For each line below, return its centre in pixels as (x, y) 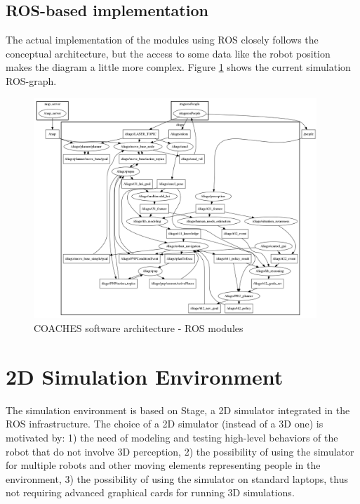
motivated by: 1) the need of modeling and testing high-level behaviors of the (172, 437)
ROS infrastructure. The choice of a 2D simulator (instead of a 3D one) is (165, 424)
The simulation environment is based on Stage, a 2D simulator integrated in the (178, 410)
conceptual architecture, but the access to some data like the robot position (168, 53)
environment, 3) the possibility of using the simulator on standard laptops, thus (177, 478)
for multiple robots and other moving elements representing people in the (163, 465)
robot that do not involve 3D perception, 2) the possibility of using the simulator (180, 451)
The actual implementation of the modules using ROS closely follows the (162, 40)
